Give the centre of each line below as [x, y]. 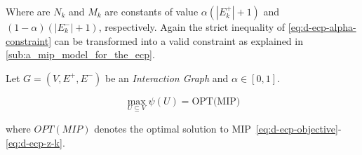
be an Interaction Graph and [167, 77]
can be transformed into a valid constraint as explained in [179, 40]
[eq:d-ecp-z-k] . [35, 142]
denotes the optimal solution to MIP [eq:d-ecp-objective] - [218, 128]
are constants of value [152, 11]
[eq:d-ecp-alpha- [322, 27]
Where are [28, 11]
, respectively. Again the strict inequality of [192, 27]
